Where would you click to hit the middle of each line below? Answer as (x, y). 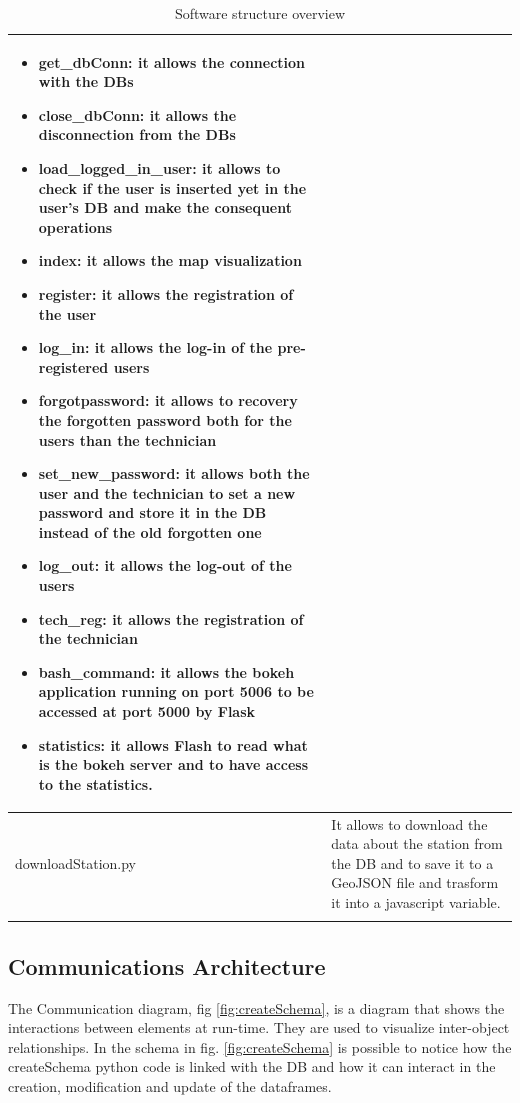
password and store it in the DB (152, 512)
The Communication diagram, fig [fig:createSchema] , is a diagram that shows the (256, 1007)
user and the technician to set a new (167, 492)
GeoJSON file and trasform (415, 882)
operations (75, 226)
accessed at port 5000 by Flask (147, 711)
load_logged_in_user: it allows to (159, 167)
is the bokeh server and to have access (173, 764)
